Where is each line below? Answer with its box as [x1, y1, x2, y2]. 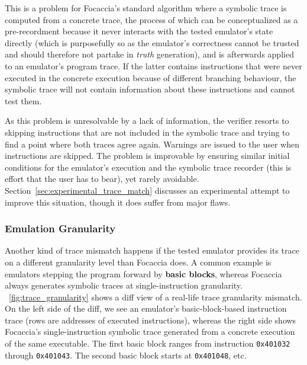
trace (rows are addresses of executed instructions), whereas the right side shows [5, 313, 296, 326]
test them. [5, 94, 42, 107]
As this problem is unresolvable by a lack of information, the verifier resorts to [5, 114, 289, 127]
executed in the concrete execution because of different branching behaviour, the [5, 71, 296, 84]
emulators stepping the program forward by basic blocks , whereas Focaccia [5, 267, 282, 280]
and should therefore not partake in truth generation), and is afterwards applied [5, 48, 294, 60]
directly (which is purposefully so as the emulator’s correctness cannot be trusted [5, 36, 299, 49]
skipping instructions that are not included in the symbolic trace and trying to [5, 126, 290, 138]
